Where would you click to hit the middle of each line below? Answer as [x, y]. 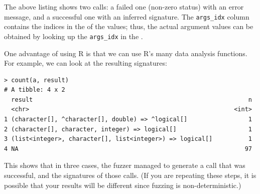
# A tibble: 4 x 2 [35, 90]
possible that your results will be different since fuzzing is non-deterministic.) [123, 185]
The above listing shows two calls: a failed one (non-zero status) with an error [124, 7]
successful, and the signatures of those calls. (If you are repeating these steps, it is [130, 175]
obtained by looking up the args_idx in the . [74, 36]
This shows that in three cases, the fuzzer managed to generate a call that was [125, 165]
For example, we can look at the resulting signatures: [86, 63]
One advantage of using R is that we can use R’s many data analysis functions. [126, 53]
